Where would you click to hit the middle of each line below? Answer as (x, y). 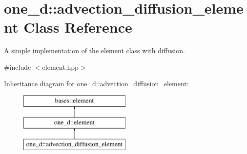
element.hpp (60, 67)
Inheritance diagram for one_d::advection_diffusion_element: (96, 83)
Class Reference (78, 27)
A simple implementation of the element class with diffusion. (94, 50)
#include (18, 67)
